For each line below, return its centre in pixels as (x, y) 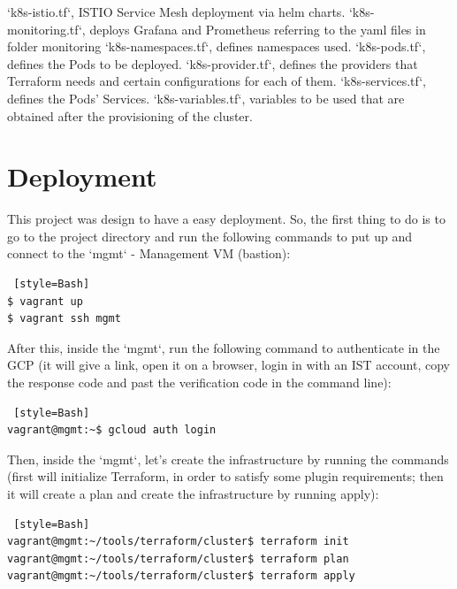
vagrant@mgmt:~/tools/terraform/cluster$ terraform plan (178, 558)
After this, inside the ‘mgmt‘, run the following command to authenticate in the (224, 347)
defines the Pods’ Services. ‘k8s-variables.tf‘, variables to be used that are (206, 98)
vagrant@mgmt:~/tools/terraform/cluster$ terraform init (178, 542)
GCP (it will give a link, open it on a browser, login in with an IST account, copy (228, 365)
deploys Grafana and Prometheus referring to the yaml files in (258, 29)
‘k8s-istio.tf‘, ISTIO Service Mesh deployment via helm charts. (176, 11)
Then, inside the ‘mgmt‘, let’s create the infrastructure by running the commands (228, 459)
